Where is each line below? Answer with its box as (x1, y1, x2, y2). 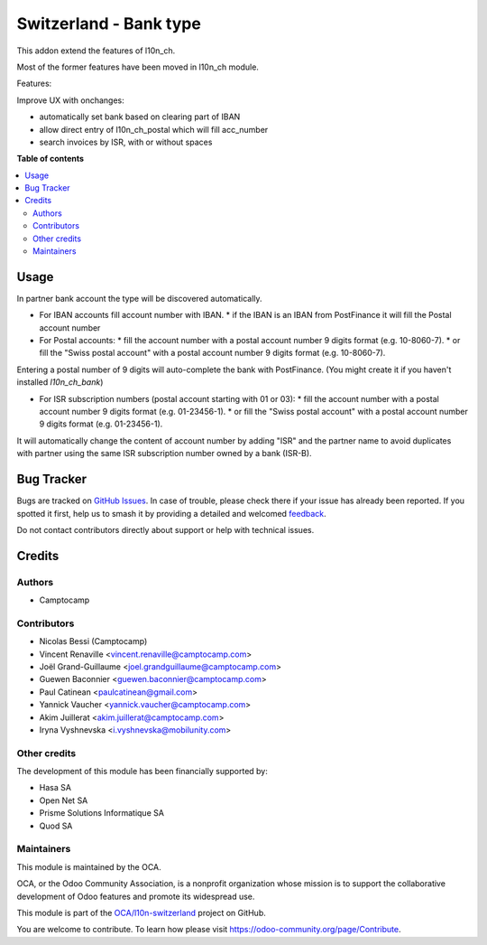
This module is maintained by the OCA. (16, 861, 161, 872)
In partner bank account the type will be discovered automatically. (16, 293, 262, 304)
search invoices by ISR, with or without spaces (39, 136, 213, 147)
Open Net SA (39, 795, 88, 806)
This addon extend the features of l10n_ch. (16, 45, 176, 56)
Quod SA (39, 820, 73, 831)
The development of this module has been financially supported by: (16, 766, 268, 777)
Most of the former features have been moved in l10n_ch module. (16, 61, 259, 72)
